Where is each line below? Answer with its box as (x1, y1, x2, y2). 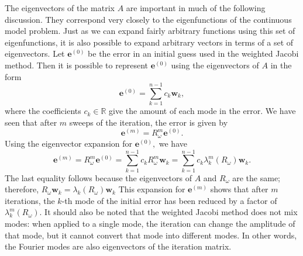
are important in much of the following (126, 2, 266, 13)
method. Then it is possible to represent (5, 58, 148, 71)
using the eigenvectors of (171, 58, 259, 71)
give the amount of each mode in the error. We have (109, 105, 296, 117)
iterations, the (5, 194, 55, 206)
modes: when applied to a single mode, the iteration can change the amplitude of (5, 217, 295, 230)
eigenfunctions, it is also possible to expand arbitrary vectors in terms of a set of (5, 36, 294, 48)
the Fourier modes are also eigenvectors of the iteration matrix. (5, 240, 232, 252)
